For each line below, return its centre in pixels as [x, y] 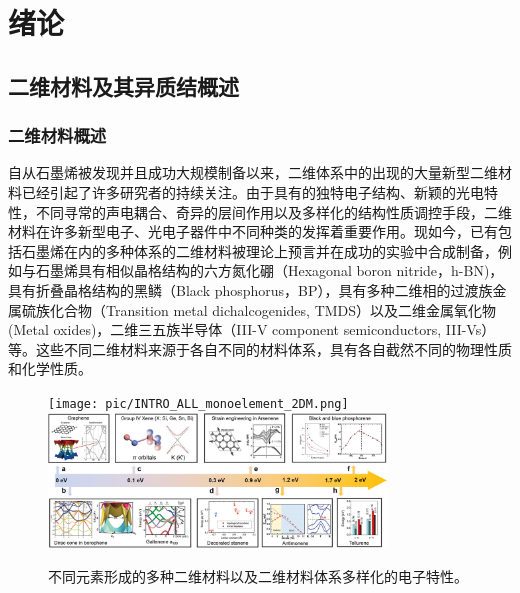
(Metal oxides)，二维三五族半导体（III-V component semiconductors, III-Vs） [252, 329]
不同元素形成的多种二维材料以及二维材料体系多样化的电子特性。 [258, 575]
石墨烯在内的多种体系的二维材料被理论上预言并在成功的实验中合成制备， [259, 250]
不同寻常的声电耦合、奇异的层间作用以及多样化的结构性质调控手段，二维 [273, 211]
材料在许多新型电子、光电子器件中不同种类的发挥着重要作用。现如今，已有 [253, 231]
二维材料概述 [57, 135]
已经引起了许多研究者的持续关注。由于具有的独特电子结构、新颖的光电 [252, 191]
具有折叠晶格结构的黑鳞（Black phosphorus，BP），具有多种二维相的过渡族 [250, 289]
